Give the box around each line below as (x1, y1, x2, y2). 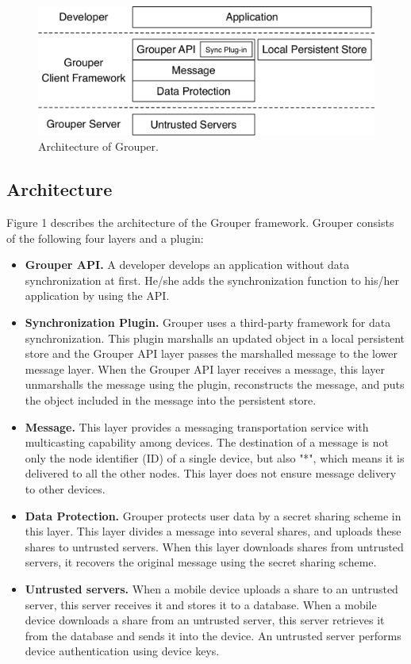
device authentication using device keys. (25, 643, 220, 659)
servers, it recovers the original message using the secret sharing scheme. (25, 554, 377, 570)
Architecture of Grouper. (38, 138, 159, 155)
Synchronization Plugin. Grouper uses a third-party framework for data (25, 314, 391, 331)
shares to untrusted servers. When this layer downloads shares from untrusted (25, 538, 404, 555)
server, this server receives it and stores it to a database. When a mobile (25, 596, 377, 612)
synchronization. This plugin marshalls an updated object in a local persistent (25, 329, 405, 346)
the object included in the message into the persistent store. (25, 392, 317, 409)
